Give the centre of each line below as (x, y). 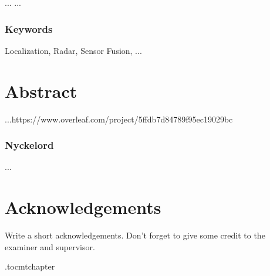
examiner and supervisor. (50, 246)
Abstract (41, 91)
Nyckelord (29, 145)
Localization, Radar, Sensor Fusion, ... (73, 50)
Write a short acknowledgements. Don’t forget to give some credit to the (135, 235)
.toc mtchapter (30, 266)
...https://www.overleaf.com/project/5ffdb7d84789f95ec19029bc (119, 119)
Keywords (29, 28)
